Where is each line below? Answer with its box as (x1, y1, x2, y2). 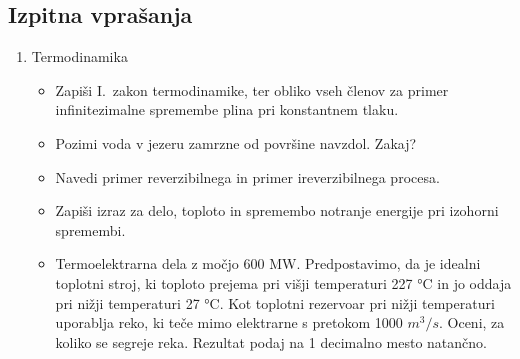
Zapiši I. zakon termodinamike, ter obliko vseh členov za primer (55, 79, 449, 100)
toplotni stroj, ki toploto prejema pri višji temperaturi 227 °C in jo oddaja (55, 272, 512, 293)
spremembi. (55, 219, 126, 240)
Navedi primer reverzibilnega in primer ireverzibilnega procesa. (55, 166, 440, 187)
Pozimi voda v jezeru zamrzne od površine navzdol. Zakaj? (55, 132, 417, 153)
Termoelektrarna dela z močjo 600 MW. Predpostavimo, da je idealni (55, 253, 481, 274)
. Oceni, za (438, 312, 505, 333)
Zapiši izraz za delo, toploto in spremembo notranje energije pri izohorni (55, 200, 499, 221)
